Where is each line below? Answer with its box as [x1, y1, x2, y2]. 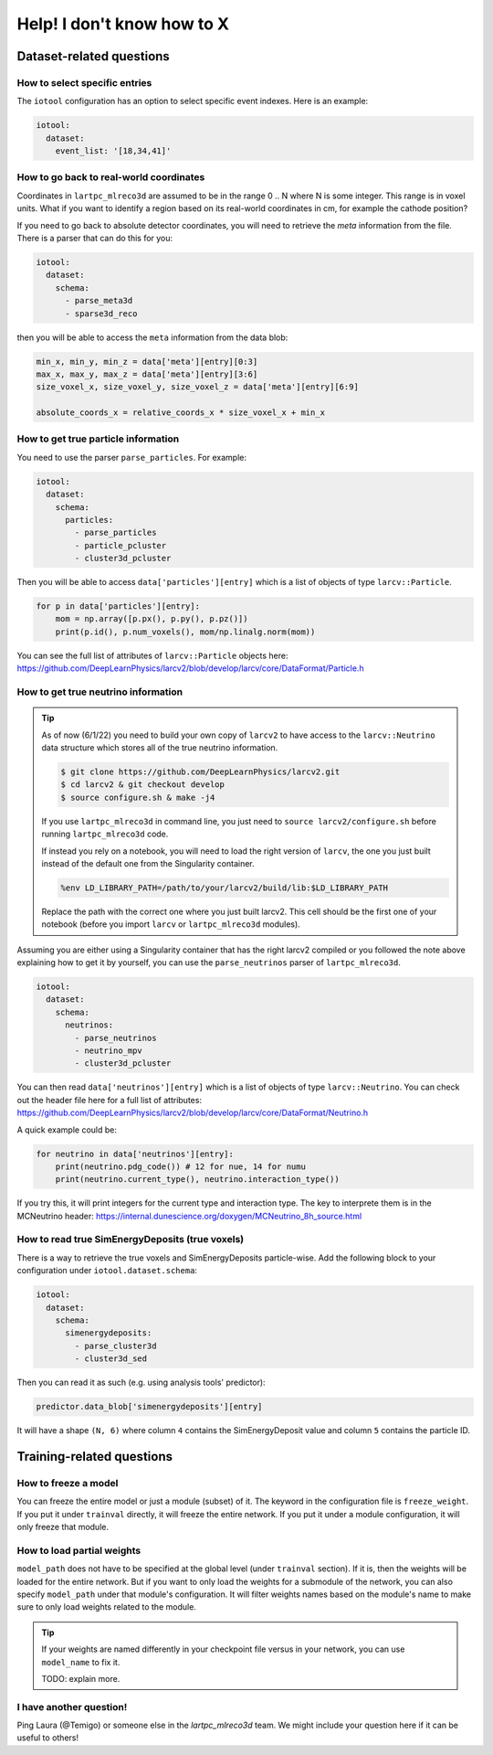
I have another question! [16, 1700, 128, 1713]
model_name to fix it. [41, 1656, 121, 1667]
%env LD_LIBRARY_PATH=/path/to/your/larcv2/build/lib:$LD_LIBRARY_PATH [60, 882, 388, 893]
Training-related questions [16, 1449, 173, 1464]
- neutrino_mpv [74, 1045, 143, 1056]
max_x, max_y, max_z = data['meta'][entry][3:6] [36, 368, 258, 379]
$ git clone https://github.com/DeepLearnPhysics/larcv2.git [60, 766, 341, 777]
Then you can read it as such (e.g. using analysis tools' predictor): [16, 1377, 266, 1388]
